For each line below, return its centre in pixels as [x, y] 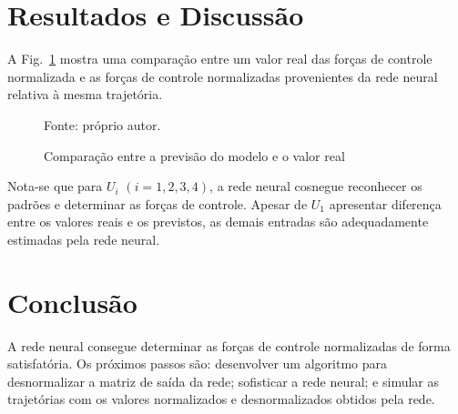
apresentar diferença [385, 203]
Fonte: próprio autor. [102, 124]
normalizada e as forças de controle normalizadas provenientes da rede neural [223, 76]
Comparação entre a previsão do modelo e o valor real [194, 155]
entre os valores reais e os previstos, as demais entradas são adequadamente [218, 222]
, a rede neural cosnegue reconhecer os [316, 186]
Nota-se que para [55, 186]
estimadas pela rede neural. [84, 239]
